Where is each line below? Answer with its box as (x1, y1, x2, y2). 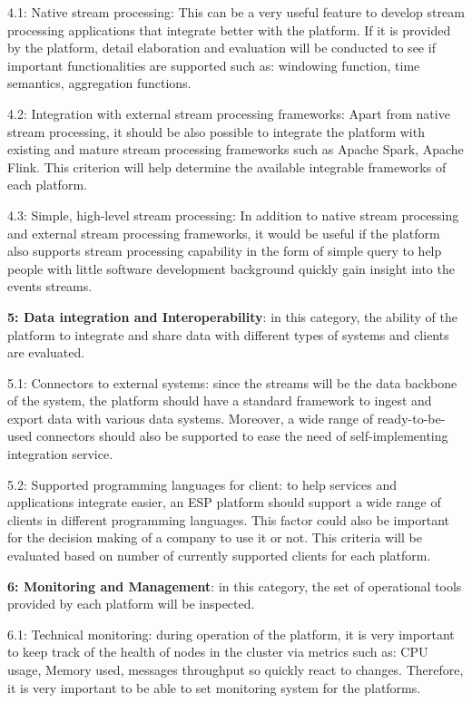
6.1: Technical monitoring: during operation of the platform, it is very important (7, 624, 455, 643)
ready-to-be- (377, 408, 446, 427)
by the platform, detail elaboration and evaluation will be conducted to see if (7, 38, 436, 57)
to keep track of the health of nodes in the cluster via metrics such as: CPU (7, 642, 428, 661)
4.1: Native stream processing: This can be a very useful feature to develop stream (7, 3, 465, 21)
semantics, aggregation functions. (7, 73, 192, 93)
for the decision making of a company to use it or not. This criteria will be (7, 528, 422, 547)
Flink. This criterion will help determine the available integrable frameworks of (7, 157, 447, 176)
